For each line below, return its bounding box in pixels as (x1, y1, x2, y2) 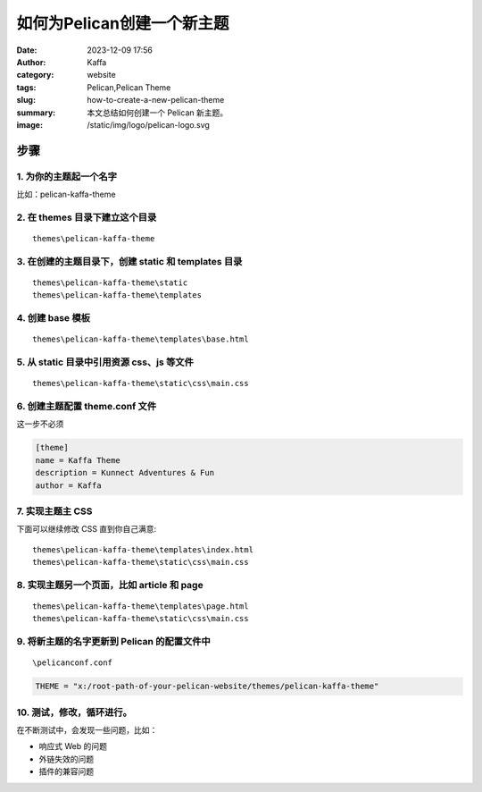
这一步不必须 (16, 418, 64, 429)
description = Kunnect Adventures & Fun (35, 468, 214, 478)
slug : (16, 95, 36, 105)
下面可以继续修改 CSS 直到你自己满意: (16, 524, 157, 535)
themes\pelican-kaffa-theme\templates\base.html (32, 334, 249, 344)
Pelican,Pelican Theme (87, 81, 171, 93)
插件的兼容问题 (38, 766, 94, 777)
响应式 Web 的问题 (38, 741, 107, 752)
